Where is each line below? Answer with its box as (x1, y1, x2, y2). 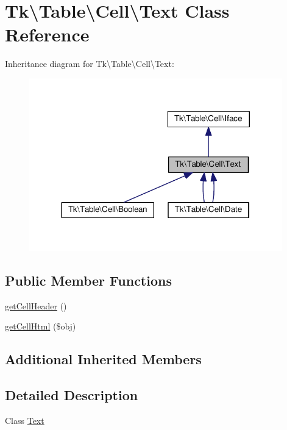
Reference (5, 22, 90, 47)
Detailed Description (5, 385, 138, 404)
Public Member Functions (5, 270, 172, 289)
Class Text (5, 414, 44, 426)
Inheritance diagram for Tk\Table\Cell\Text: (5, 57, 174, 70)
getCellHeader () (5, 299, 67, 312)
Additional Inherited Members (5, 350, 202, 368)
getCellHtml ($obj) (5, 320, 76, 333)
